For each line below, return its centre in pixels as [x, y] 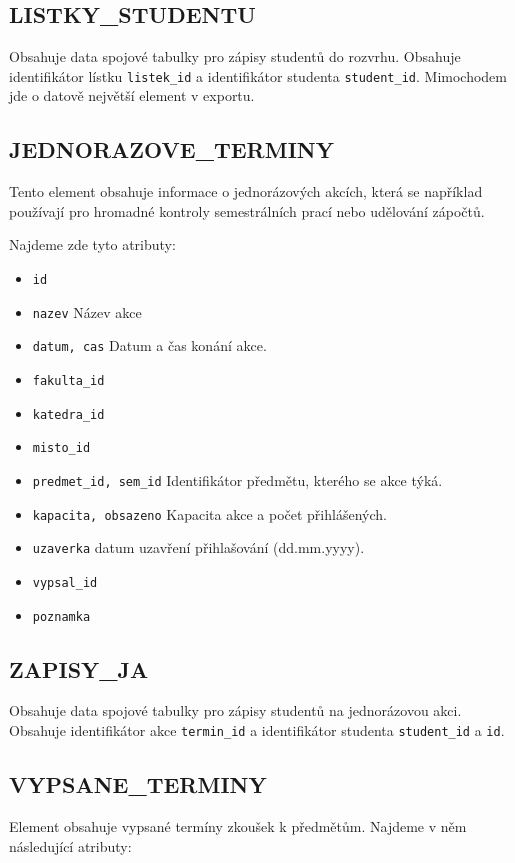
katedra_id [68, 414]
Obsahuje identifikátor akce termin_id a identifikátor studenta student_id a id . [257, 730]
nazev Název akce [87, 311]
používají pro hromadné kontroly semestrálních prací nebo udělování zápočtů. [247, 210]
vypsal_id [65, 582]
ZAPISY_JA [79, 668]
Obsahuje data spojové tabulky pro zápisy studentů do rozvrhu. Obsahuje [235, 56]
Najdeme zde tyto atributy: [92, 244]
